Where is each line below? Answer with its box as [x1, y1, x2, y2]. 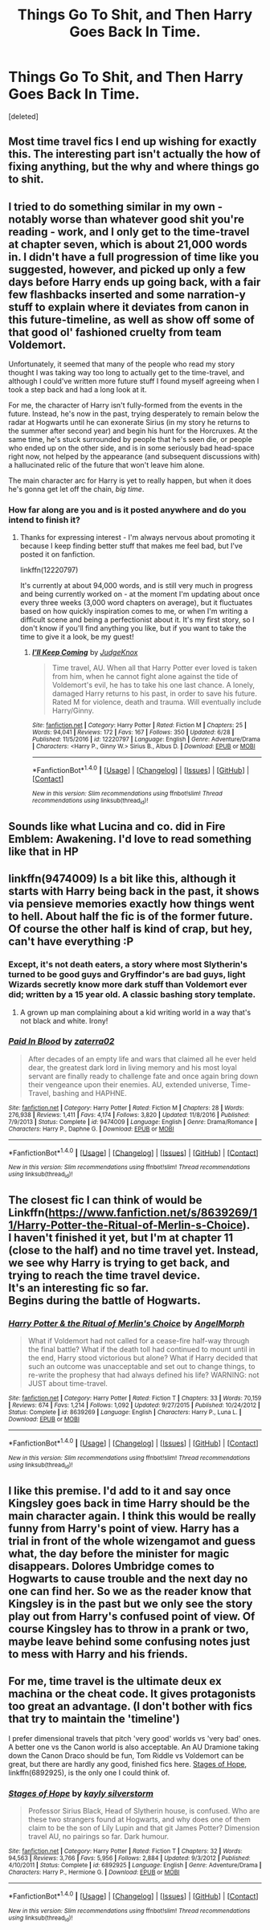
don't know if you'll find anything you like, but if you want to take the [19, 624, 247, 633]
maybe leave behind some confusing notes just [8, 1634, 251, 1648]
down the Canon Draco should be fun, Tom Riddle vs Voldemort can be [8, 1750, 244, 1760]
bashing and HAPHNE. [52, 1088, 127, 1098]
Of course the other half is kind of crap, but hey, [8, 922, 253, 936]
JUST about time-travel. [27, 1379, 108, 1388]
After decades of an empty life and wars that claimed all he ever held [27, 1054, 257, 1064]
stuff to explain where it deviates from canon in [8, 300, 249, 314]
